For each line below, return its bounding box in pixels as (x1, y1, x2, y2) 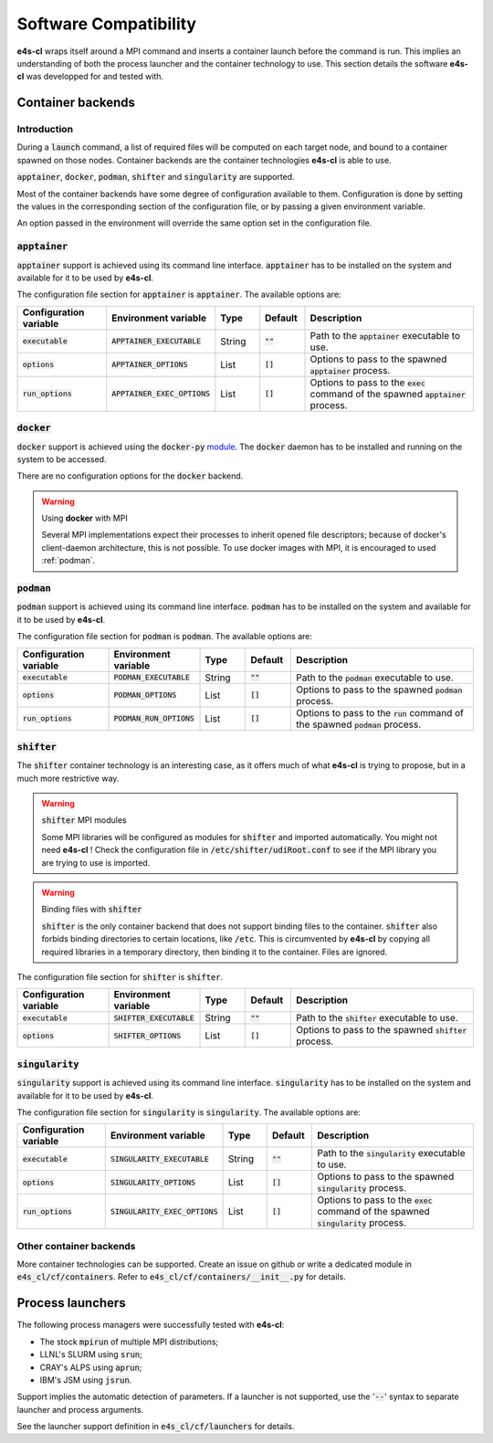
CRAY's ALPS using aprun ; (39, 1362, 142, 1373)
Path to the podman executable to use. (296, 671, 454, 684)
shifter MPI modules (41, 815, 127, 826)
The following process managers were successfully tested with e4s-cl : (16, 1320, 285, 1331)
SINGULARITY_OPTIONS (110, 1177, 196, 1187)
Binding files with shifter (41, 904, 142, 915)
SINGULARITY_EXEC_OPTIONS (110, 1206, 218, 1217)
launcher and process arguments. (16, 1404, 144, 1415)
